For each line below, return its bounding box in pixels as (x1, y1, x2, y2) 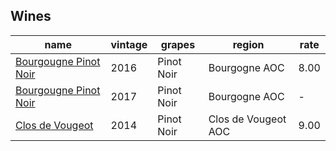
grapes (160, 37, 196, 51)
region (232, 37, 265, 51)
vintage (110, 37, 148, 51)
